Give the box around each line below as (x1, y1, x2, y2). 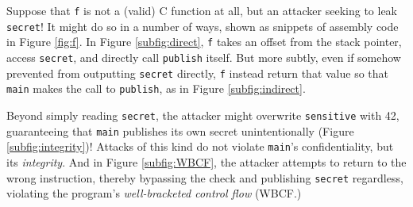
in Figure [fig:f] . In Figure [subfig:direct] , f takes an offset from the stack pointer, (6, 33, 402, 50)
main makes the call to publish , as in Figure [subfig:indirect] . (6, 80, 306, 97)
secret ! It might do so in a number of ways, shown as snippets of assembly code (6, 17, 399, 34)
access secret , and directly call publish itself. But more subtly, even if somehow (6, 48, 401, 65)
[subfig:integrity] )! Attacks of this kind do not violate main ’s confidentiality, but (6, 138, 394, 155)
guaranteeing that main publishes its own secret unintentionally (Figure (6, 122, 354, 139)
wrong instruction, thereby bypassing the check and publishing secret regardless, (6, 169, 403, 186)
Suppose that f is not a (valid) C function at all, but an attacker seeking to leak (6, 2, 398, 18)
